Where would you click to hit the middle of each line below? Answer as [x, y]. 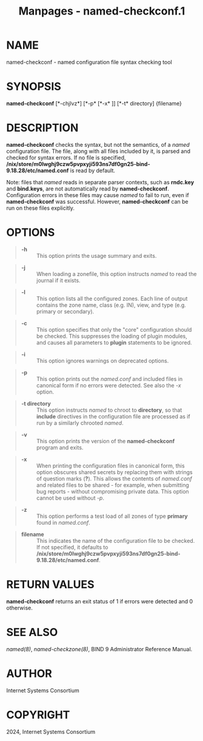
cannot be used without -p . [70, 498]
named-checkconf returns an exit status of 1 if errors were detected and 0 [100, 601]
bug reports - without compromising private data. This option [112, 491]
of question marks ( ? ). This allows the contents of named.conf [114, 478]
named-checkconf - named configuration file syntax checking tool [89, 62]
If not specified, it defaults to [72, 547]
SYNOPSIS [34, 87]
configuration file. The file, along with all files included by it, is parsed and [98, 151]
